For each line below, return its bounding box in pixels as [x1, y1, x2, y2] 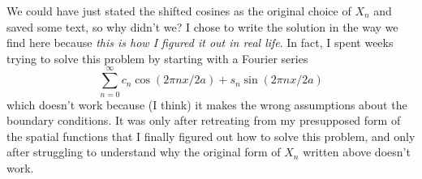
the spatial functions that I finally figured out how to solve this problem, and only [6, 127, 416, 144]
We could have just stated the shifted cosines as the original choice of [6, 2, 351, 19]
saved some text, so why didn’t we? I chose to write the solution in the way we [6, 18, 398, 35]
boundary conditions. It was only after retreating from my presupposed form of [6, 112, 401, 129]
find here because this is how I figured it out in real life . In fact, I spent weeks [6, 34, 394, 51]
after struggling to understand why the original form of [6, 143, 281, 160]
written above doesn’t [303, 143, 411, 160]
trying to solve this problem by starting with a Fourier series [6, 49, 308, 66]
